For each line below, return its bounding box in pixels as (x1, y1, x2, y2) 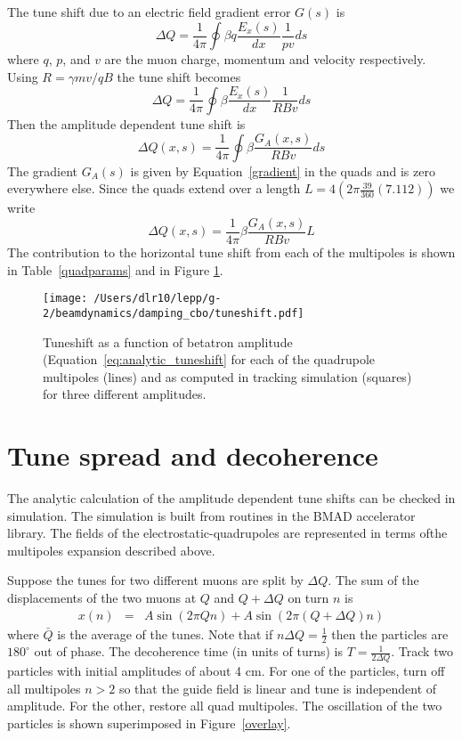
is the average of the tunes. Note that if (57, 624, 273, 643)
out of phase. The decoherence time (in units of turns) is (34, 642, 343, 661)
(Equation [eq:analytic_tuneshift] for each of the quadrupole (43, 350, 375, 369)
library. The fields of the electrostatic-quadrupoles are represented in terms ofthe (7, 524, 448, 542)
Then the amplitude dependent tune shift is (7, 114, 246, 133)
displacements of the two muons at (7, 589, 197, 606)
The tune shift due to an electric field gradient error (7, 3, 291, 20)
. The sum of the (328, 571, 419, 589)
